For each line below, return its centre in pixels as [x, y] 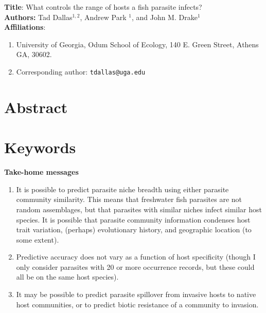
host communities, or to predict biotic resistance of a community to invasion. [137, 304]
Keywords [40, 147]
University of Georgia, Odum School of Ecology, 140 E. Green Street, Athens [137, 44]
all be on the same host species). [67, 277]
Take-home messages [41, 172]
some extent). [38, 239]
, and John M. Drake [164, 17]
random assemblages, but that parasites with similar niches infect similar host [139, 209]
